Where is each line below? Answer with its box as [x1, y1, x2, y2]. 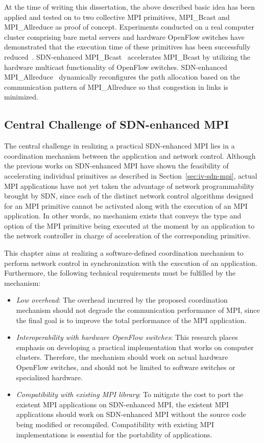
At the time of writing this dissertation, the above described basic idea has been [4, 2, 255, 12]
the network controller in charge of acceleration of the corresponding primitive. [4, 230, 251, 241]
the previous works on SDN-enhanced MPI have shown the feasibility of [4, 160, 229, 171]
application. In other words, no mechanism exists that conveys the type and [4, 210, 242, 221]
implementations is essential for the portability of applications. [16, 429, 212, 439]
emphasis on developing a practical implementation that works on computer [16, 341, 254, 352]
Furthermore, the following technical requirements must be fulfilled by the [4, 267, 236, 278]
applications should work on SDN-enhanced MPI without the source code [16, 409, 246, 420]
